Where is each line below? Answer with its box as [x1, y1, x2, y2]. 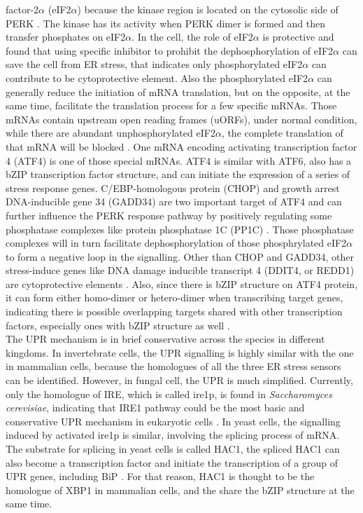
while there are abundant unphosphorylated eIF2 [6, 125, 215, 140]
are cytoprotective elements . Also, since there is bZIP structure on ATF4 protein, [6, 276, 358, 291]
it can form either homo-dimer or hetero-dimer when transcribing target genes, [6, 290, 343, 305]
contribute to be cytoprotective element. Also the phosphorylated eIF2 [6, 70, 308, 85]
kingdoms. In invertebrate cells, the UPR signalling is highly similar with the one [6, 345, 354, 360]
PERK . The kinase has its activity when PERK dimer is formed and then [6, 15, 325, 30]
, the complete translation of [221, 125, 343, 140]
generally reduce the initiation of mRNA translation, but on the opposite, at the [6, 84, 350, 99]
